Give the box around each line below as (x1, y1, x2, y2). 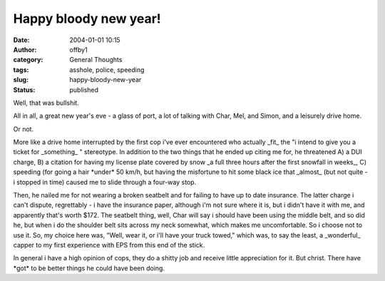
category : (13, 56, 43, 64)
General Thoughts (69, 56, 123, 64)
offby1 (69, 45, 88, 53)
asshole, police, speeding (69, 65, 145, 74)
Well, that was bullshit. (13, 98, 80, 107)
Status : (13, 86, 36, 94)
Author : (13, 45, 37, 53)
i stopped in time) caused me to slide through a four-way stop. (13, 178, 197, 186)
